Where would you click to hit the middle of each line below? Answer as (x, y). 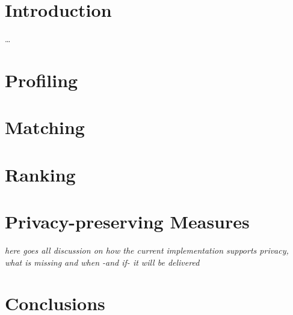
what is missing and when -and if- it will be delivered (102, 262)
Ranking (40, 174)
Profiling (42, 80)
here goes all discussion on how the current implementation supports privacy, (147, 250)
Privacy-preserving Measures (127, 222)
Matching (45, 127)
